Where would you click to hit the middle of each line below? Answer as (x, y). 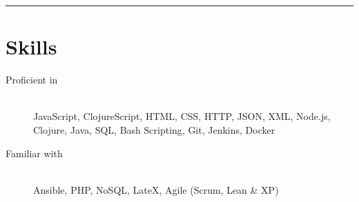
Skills (31, 47)
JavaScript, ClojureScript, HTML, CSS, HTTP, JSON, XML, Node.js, (182, 116)
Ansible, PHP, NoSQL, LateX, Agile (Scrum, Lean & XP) (156, 189)
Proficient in (32, 80)
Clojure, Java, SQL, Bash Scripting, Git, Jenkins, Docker (154, 129)
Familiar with (34, 153)
